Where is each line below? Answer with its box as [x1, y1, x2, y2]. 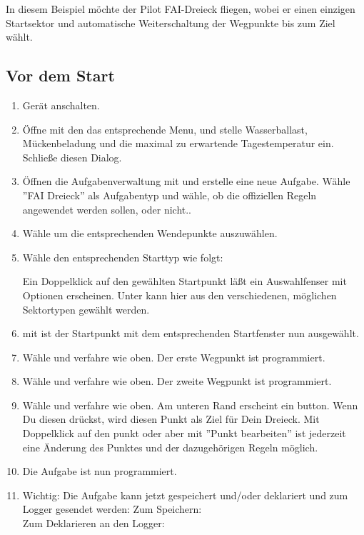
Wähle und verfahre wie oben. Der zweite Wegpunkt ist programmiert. [22, 374, 332, 389]
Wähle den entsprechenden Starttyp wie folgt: [22, 249, 223, 264]
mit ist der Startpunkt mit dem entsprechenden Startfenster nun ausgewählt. [22, 326, 359, 341]
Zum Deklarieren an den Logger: [22, 516, 165, 531]
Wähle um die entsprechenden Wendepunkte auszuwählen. [22, 226, 278, 241]
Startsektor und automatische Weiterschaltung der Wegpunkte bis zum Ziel [6, 15, 335, 30]
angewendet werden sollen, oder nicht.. [22, 201, 192, 216]
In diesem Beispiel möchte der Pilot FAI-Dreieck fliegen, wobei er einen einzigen [6, 1, 355, 16]
